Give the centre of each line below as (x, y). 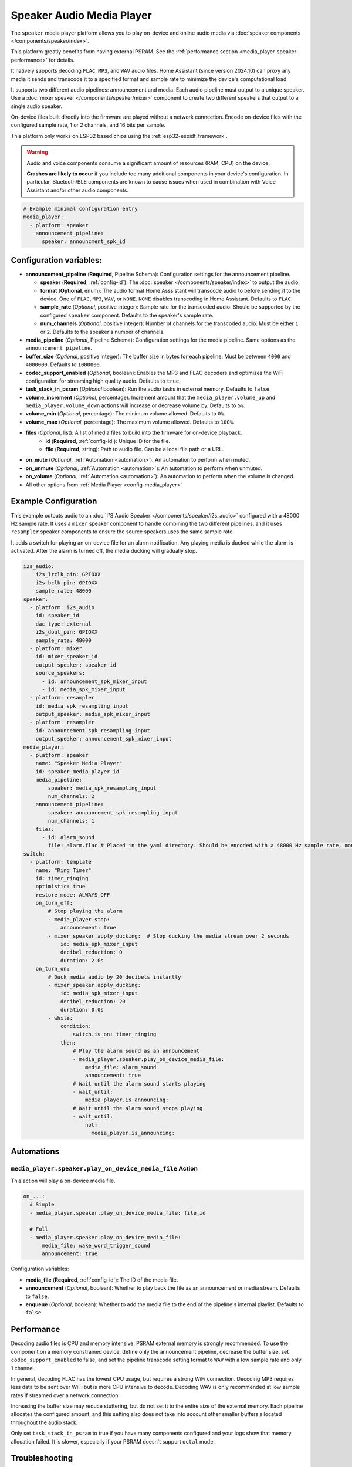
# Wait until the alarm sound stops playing (138, 1108)
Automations (35, 1152)
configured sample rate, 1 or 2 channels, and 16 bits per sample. (88, 125)
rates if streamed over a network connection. (65, 1395)
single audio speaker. (37, 106)
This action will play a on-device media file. (63, 1181)
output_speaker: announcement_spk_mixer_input (104, 739)
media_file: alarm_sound (121, 1067)
